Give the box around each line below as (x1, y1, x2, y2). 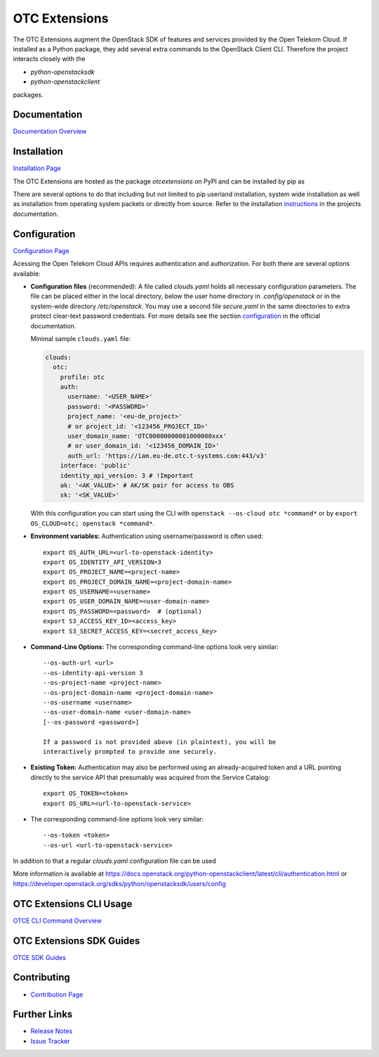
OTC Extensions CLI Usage (13, 897, 133, 910)
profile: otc (60, 373, 105, 381)
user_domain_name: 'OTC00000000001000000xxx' (67, 433, 227, 440)
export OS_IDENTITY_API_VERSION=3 (43, 558, 161, 566)
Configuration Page (13, 246, 69, 255)
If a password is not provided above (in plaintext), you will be (43, 738, 277, 745)
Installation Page (13, 164, 61, 172)
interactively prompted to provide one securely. (43, 748, 218, 755)
